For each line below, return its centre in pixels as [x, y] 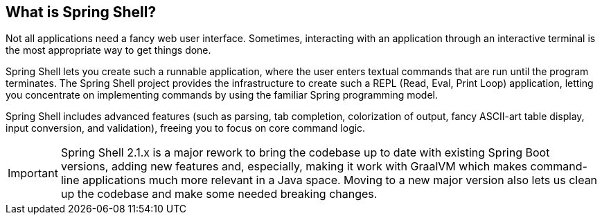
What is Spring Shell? [81, 12]
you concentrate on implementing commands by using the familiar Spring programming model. [222, 95]
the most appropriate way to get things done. [108, 50]
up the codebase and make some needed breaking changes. [219, 194]
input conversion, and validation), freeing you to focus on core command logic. [186, 128]
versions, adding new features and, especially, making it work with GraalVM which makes [294, 167]
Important [33, 173]
